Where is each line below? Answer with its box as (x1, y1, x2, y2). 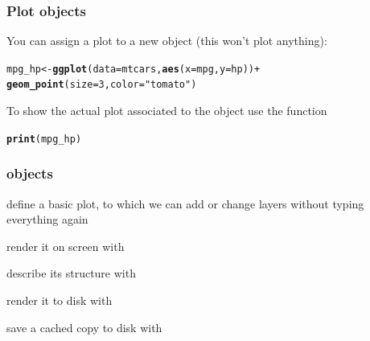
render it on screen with (6, 237, 125, 254)
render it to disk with (6, 291, 113, 308)
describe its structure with (6, 265, 136, 281)
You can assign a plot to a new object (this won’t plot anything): (6, 32, 327, 49)
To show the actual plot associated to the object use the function (6, 102, 327, 119)
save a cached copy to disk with (6, 318, 162, 335)
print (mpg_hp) (6, 133, 82, 145)
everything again (6, 211, 88, 228)
